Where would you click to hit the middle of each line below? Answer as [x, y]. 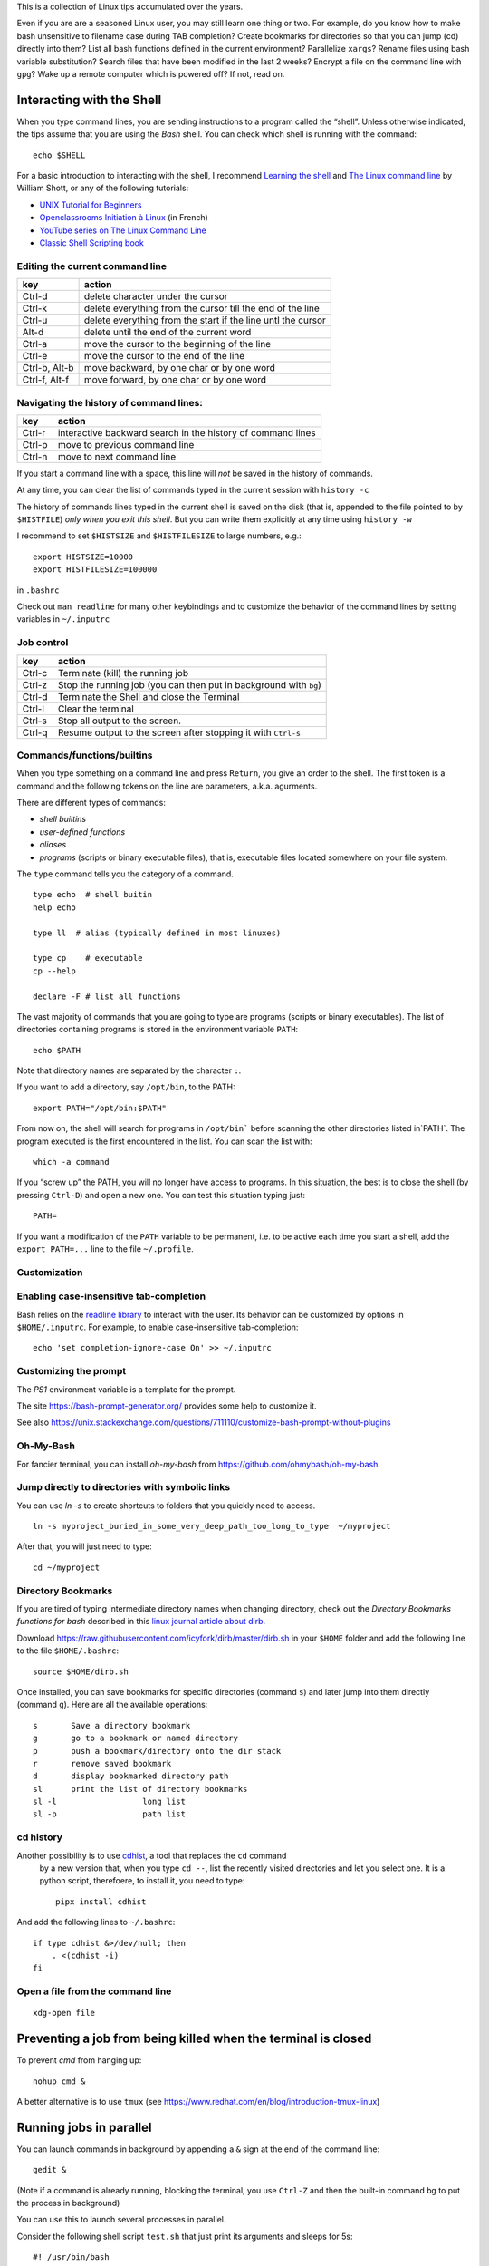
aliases [53, 845]
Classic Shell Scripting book [91, 242]
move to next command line [117, 456]
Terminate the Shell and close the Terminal [149, 696]
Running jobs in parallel [84, 2127]
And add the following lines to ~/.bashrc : [96, 1922]
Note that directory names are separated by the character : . [129, 1070]
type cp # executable [88, 958]
